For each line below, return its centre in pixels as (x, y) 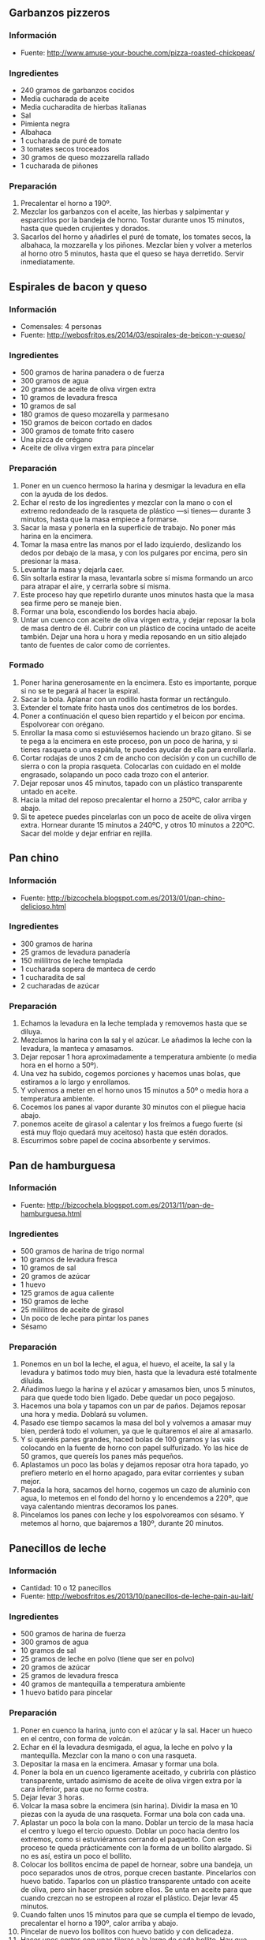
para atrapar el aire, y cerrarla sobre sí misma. (95, 586)
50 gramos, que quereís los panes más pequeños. (102, 1456)
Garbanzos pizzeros (60, 13)
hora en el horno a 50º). (59, 1065)
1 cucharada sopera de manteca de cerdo (88, 969)
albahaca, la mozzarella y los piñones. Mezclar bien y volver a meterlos (136, 245)
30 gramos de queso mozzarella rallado (85, 157)
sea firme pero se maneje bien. (71, 603)
